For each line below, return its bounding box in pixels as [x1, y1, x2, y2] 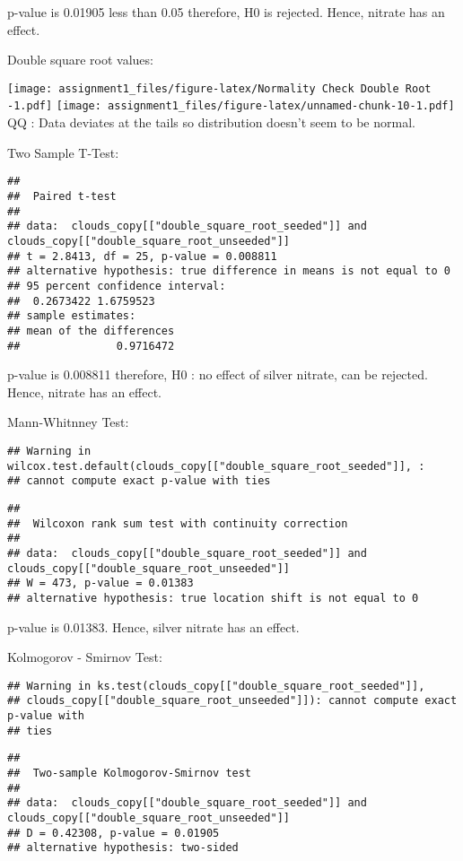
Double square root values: [7, 50, 153, 69]
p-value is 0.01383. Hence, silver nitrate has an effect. [7, 617, 300, 636]
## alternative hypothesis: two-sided [7, 841, 239, 855]
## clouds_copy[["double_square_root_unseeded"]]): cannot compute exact [7, 694, 458, 708]
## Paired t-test [7, 189, 117, 203]
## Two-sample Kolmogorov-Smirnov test [7, 766, 252, 779]
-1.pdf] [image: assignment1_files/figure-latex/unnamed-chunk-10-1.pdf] [7, 100, 455, 113]
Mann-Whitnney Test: [7, 413, 129, 431]
